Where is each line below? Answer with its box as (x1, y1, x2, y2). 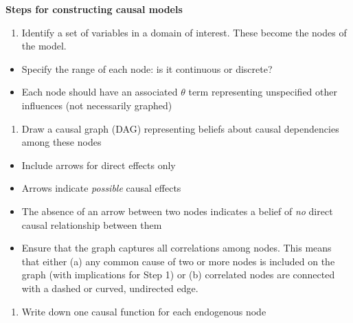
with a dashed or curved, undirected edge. (21, 280, 198, 295)
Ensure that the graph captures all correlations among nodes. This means (21, 241, 332, 255)
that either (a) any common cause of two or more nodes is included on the (21, 254, 335, 268)
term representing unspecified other (188, 85, 337, 99)
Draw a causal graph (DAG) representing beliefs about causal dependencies (21, 121, 339, 135)
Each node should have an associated (21, 85, 178, 99)
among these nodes (21, 135, 102, 149)
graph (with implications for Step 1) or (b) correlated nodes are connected (21, 267, 335, 282)
